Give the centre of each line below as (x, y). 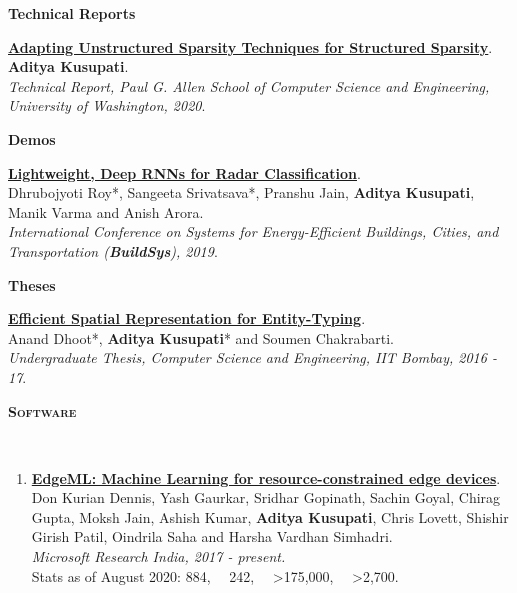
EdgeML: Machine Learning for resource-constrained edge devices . (266, 477)
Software (42, 410)
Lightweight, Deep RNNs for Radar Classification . (184, 172)
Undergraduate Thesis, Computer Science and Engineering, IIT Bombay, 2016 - (252, 357)
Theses (32, 284)
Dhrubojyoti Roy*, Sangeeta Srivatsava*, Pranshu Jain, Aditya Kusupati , (241, 192)
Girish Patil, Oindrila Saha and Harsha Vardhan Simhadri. (212, 536)
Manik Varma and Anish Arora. (106, 211)
